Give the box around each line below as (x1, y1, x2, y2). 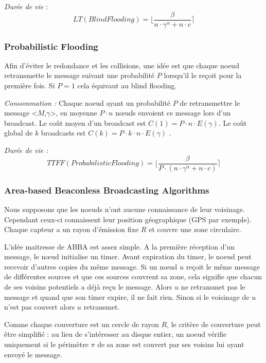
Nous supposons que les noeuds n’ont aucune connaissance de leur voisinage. (4, 203, 245, 214)
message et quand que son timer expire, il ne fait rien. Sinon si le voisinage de (4, 291, 250, 302)
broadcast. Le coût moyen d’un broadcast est (4, 117, 146, 128)
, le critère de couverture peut (167, 318, 261, 329)
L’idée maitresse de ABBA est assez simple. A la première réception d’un (4, 241, 235, 252)
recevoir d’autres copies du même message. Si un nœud (4, 261, 178, 272)
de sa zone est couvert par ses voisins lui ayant (97, 339, 244, 350)
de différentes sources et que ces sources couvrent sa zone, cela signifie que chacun (4, 271, 262, 282)
